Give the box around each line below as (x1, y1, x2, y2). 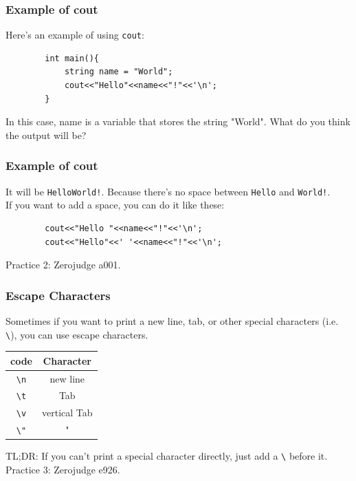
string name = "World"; (64, 67, 173, 77)
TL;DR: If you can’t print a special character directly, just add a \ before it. (5, 449, 328, 463)
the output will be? (5, 127, 87, 142)
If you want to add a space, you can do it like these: (5, 197, 225, 212)
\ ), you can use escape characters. (5, 327, 148, 341)
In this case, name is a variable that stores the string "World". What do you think (5, 114, 351, 129)
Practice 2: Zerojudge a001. (5, 257, 121, 272)
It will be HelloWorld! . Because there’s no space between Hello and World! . (5, 184, 331, 198)
